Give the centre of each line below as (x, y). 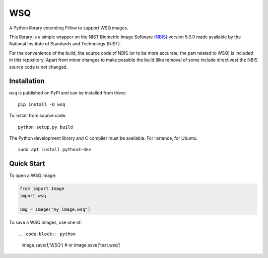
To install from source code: (38, 116)
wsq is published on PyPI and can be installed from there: (68, 93)
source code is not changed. (38, 67)
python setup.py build (46, 127)
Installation (27, 81)
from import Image (42, 189)
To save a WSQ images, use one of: (46, 222)
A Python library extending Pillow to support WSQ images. (69, 28)
